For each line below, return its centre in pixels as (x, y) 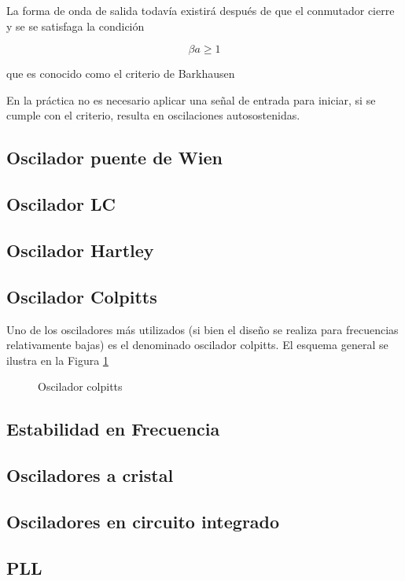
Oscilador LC (61, 204)
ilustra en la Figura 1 (57, 360)
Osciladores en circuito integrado (143, 521)
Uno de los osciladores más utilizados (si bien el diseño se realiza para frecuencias (202, 329)
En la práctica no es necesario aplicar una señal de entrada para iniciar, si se (191, 99)
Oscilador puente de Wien (114, 158)
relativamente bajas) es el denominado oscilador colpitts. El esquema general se (197, 345)
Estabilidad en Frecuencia (113, 429)
